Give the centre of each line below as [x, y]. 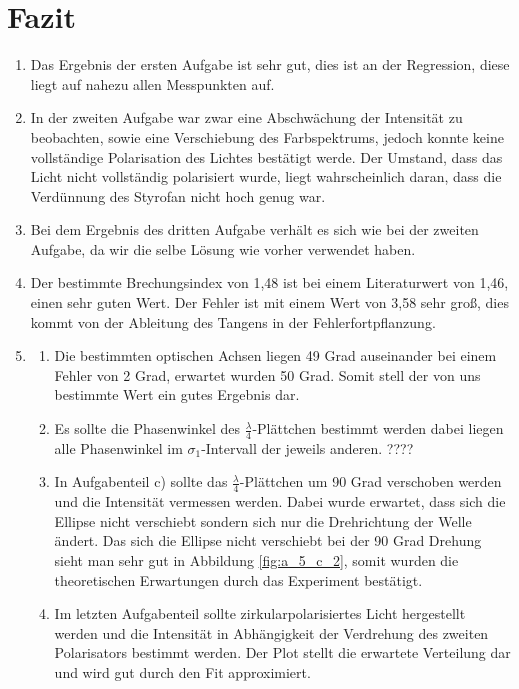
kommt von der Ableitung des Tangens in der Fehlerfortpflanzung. [233, 321]
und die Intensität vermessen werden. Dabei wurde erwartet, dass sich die [280, 501]
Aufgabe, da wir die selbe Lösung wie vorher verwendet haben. [223, 248]
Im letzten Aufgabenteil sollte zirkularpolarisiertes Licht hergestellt [260, 613]
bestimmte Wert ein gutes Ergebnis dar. [177, 394]
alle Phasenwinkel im [118, 447]
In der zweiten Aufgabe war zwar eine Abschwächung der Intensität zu [246, 117]
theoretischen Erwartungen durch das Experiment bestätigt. [238, 579]
